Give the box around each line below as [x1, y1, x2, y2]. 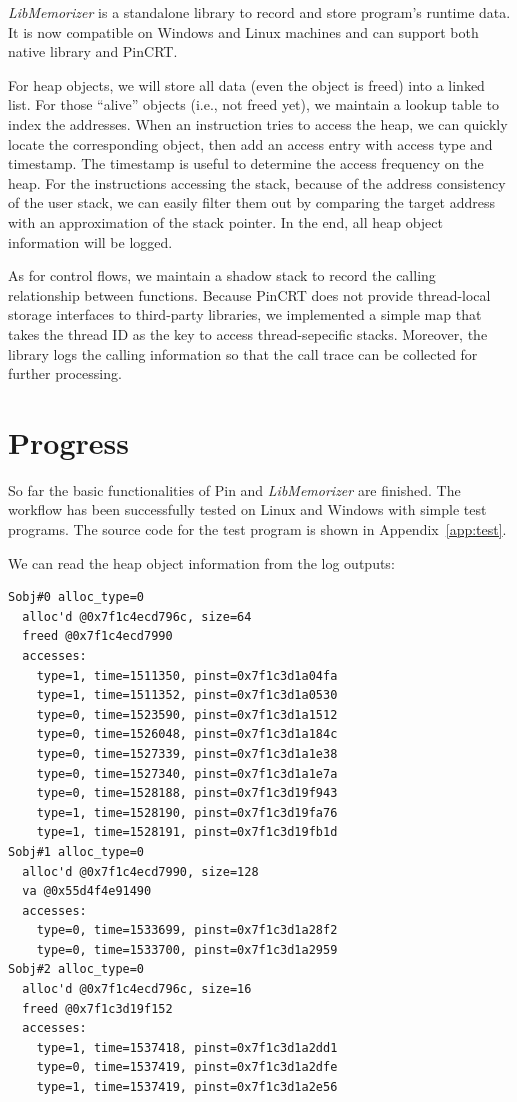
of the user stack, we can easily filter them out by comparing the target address [8, 192, 496, 213]
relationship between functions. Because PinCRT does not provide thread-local [8, 284, 491, 305]
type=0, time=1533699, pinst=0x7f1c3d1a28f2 [36, 923, 338, 938]
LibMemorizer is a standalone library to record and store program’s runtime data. [8, 2, 511, 22]
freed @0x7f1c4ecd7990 [22, 629, 173, 644]
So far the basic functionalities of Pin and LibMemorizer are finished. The [8, 479, 461, 500]
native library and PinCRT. [8, 41, 178, 62]
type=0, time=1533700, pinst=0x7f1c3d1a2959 [36, 942, 338, 957]
